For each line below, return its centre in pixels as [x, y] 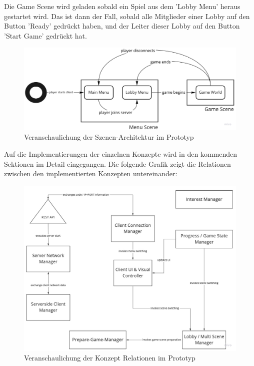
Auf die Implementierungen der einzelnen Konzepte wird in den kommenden [121, 153]
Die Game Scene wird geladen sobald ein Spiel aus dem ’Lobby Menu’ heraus [122, 6]
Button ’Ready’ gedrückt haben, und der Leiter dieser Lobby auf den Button [122, 26]
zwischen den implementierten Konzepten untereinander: [91, 173]
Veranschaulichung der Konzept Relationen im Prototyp [110, 358]
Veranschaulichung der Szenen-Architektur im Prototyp [109, 137]
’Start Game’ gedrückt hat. [45, 35]
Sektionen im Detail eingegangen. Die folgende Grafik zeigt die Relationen [117, 163]
